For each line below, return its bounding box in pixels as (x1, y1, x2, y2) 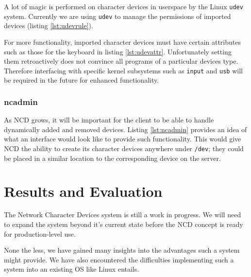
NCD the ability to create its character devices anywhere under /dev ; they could (4, 143, 244, 153)
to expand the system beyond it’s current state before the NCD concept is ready (4, 219, 243, 229)
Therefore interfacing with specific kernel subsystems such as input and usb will (4, 65, 243, 75)
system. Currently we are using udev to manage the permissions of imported (4, 11, 231, 21)
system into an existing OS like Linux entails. (4, 264, 139, 274)
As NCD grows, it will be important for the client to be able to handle (4, 115, 214, 125)
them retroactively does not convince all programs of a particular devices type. (4, 56, 238, 66)
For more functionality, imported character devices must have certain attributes (4, 36, 241, 47)
